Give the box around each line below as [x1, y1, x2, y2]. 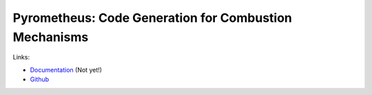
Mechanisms [12, 29, 89, 44]
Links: [12, 53, 30, 62]
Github [30, 75, 50, 83]
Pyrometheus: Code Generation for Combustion [12, 10, 293, 25]
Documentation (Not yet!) [30, 66, 103, 74]
